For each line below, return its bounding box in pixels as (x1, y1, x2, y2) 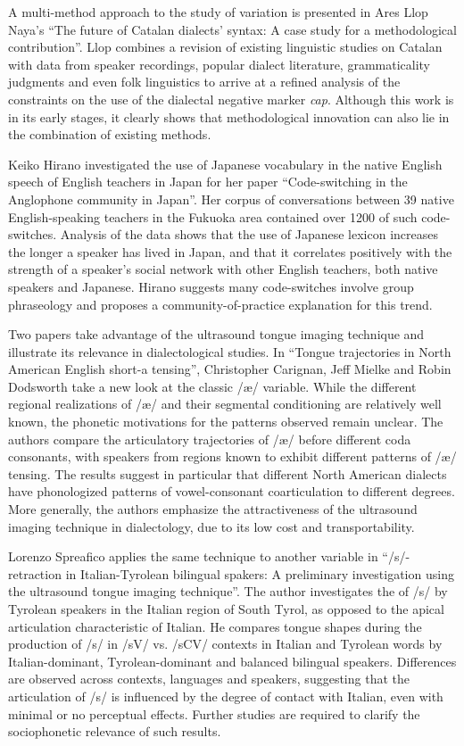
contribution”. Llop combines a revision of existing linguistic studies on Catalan (8, 37, 443, 56)
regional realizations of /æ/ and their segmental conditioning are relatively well (8, 394, 442, 413)
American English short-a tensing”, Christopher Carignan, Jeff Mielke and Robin (8, 360, 452, 378)
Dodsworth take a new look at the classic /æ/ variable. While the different (8, 377, 417, 395)
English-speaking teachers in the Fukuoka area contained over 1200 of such (8, 207, 418, 226)
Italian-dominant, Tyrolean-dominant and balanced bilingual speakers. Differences (8, 651, 457, 670)
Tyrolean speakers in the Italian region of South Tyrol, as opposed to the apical (8, 600, 444, 618)
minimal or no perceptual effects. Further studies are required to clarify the (8, 704, 420, 723)
